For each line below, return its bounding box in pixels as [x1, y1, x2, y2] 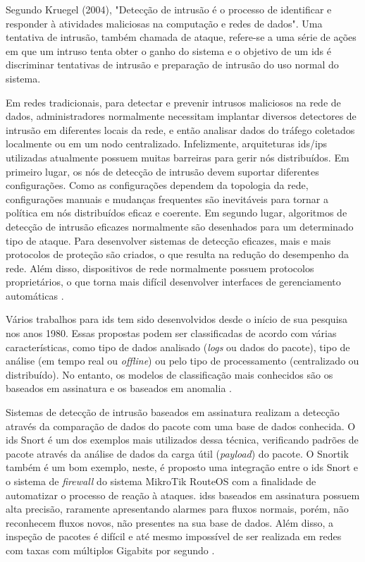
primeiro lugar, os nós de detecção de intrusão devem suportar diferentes [6, 164, 319, 178]
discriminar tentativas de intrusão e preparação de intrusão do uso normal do [6, 57, 339, 72]
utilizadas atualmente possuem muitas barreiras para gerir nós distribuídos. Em [6, 149, 349, 164]
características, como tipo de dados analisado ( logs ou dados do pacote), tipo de [6, 339, 350, 354]
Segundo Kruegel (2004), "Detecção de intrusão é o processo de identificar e [6, 2, 332, 16]
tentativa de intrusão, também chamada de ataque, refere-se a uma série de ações [6, 30, 357, 44]
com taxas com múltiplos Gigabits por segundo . [6, 542, 215, 557]
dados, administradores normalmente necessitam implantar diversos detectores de [6, 109, 357, 123]
